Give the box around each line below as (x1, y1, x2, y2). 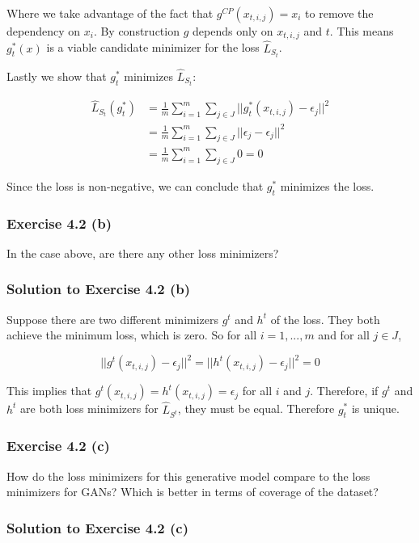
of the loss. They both (270, 310, 380, 327)
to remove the (305, 5, 374, 21)
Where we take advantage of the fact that (6, 5, 214, 21)
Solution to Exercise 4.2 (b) (6, 279, 191, 299)
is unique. (351, 400, 400, 417)
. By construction (93, 23, 180, 39)
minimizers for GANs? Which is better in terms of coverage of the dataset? (6, 483, 379, 500)
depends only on (192, 23, 273, 39)
